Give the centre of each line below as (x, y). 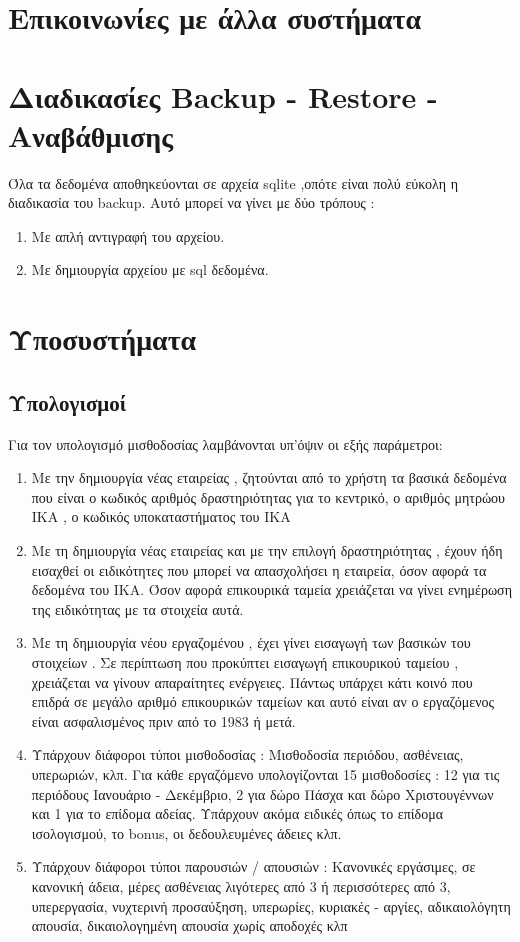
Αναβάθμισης (90, 134)
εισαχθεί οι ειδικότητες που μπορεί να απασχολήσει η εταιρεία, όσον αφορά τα (259, 569)
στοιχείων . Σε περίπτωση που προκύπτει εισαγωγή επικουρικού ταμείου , (245, 661)
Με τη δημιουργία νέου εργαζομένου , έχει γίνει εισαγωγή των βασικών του (251, 642)
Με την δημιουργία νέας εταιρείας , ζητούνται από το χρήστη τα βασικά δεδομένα (269, 477)
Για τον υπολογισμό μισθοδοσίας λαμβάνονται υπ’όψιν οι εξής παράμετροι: (225, 443)
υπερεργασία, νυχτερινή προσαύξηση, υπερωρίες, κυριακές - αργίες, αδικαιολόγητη (271, 905)
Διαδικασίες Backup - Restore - (223, 95)
